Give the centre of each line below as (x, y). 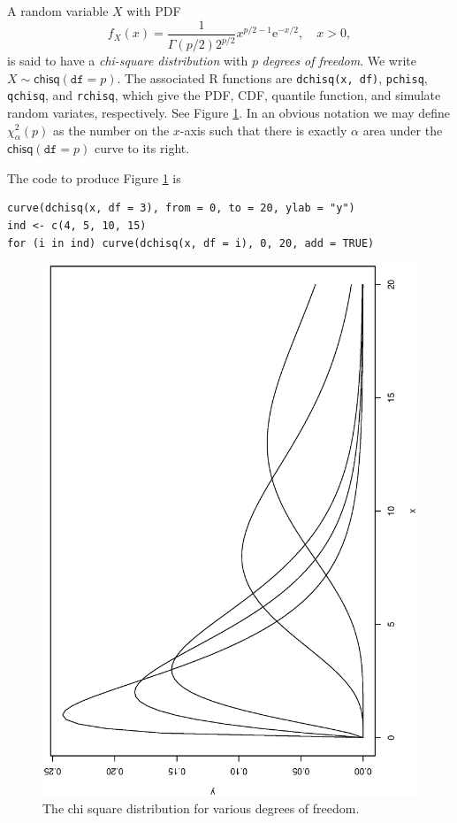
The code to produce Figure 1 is (94, 177)
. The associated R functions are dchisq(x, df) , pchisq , (272, 77)
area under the (403, 130)
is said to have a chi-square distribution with (128, 60)
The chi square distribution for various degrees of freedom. (201, 808)
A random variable (58, 11)
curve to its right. (142, 148)
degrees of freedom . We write (339, 60)
